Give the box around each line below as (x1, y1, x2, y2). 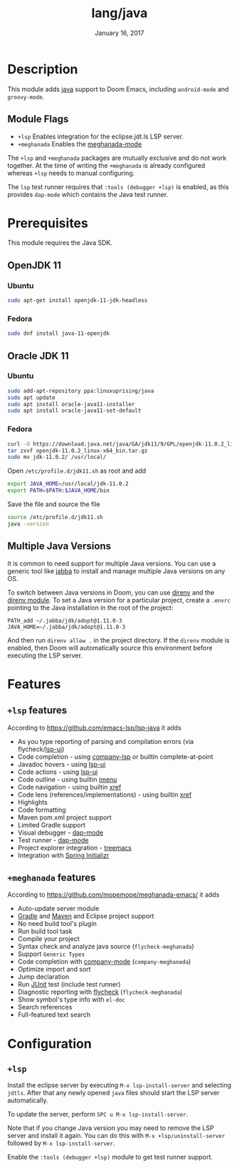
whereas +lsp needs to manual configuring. (7, 168, 135, 177)
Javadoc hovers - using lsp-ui (17, 760, 106, 768)
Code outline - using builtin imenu (17, 775, 117, 783)
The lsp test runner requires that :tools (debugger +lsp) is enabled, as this (7, 182, 229, 191)
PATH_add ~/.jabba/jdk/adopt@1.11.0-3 (7, 617, 122, 624)
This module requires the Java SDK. (7, 238, 112, 247)
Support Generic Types (17, 950, 85, 958)
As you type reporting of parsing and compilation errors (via (17, 737, 194, 745)
